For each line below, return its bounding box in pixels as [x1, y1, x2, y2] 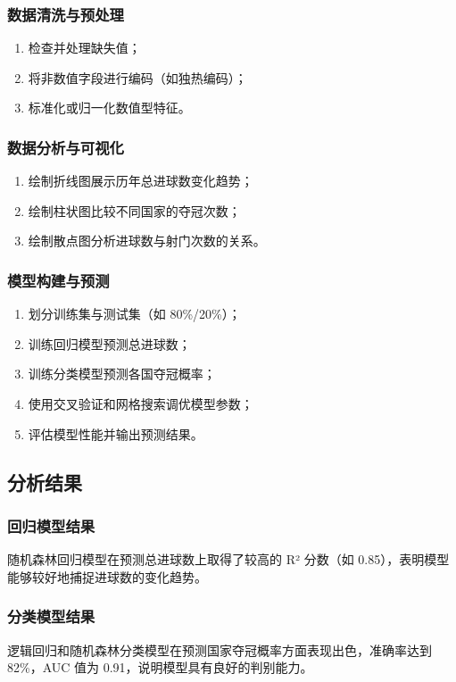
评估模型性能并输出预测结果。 [28, 424, 203, 443]
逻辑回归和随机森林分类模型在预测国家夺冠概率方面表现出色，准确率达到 [7, 640, 432, 659]
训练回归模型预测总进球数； [28, 334, 191, 353]
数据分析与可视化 [7, 136, 124, 158]
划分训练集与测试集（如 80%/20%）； [28, 304, 241, 323]
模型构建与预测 [7, 269, 110, 291]
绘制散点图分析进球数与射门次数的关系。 [28, 231, 266, 250]
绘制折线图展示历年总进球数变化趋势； [28, 171, 253, 190]
